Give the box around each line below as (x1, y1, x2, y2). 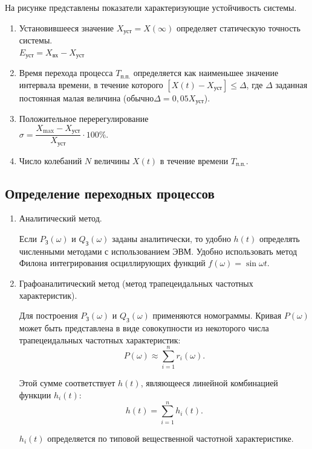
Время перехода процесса (19, 66, 113, 79)
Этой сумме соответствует (19, 377, 115, 389)
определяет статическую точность (176, 21, 301, 34)
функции (19, 388, 51, 401)
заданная (275, 78, 308, 91)
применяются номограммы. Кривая (152, 309, 282, 322)
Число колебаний (19, 154, 82, 167)
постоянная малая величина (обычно (19, 91, 154, 104)
